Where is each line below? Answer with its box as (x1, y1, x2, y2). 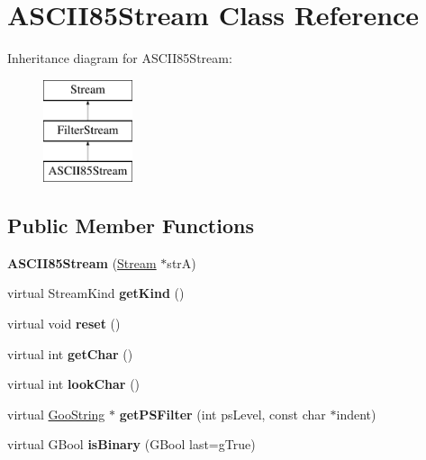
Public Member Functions (7, 212, 254, 239)
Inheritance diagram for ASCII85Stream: (7, 49, 232, 68)
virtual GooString (7, 404, 105, 423)
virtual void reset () (7, 314, 121, 333)
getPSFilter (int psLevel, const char (119, 404, 326, 423)
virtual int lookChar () (7, 374, 140, 393)
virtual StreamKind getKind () (7, 284, 185, 302)
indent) (336, 404, 376, 423)
